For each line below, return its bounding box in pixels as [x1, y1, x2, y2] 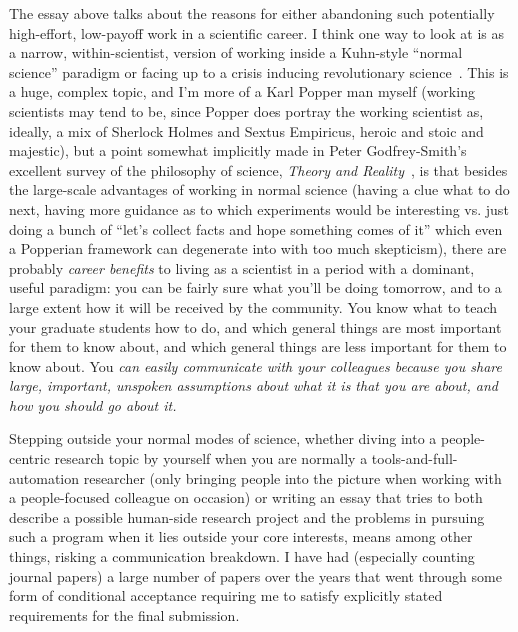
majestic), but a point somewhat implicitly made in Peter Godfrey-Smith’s [9, 140, 467, 161]
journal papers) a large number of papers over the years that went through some [9, 565, 502, 586]
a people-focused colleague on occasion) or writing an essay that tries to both [9, 487, 483, 508]
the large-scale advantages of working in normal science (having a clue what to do [9, 179, 510, 200]
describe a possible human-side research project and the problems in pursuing [9, 506, 485, 527]
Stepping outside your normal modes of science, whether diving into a [9, 428, 437, 449]
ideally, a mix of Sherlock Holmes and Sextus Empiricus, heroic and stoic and [9, 120, 484, 141]
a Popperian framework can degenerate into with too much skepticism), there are [9, 238, 507, 259]
